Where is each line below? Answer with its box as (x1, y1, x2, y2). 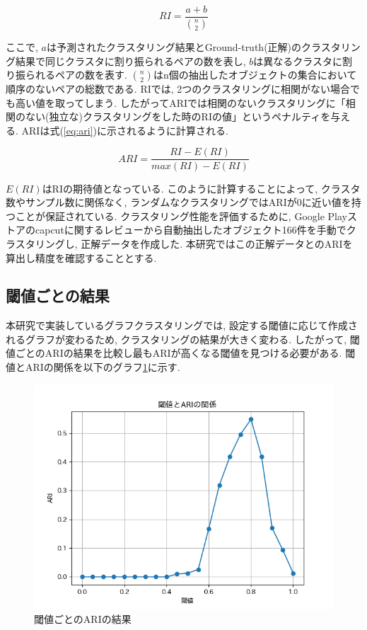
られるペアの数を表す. (25, 67, 127, 82)
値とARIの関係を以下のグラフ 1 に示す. (6, 360, 180, 374)
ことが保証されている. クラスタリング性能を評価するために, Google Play (15, 208, 347, 223)
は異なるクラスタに (253, 53, 343, 68)
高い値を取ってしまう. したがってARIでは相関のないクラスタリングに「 (15, 95, 346, 110)
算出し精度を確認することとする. (6, 250, 157, 265)
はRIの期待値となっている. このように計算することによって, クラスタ (42, 181, 361, 195)
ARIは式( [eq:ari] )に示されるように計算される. (21, 122, 228, 137)
